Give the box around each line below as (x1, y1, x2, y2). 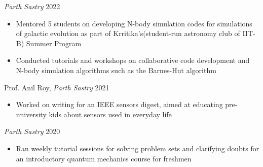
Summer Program (26, 38, 82, 48)
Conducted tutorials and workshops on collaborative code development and (16, 55, 250, 65)
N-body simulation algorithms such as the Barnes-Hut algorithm (16, 64, 216, 75)
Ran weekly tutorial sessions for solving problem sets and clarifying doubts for (16, 143, 259, 153)
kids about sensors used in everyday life (49, 109, 172, 119)
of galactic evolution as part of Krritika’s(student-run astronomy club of (16, 28, 240, 39)
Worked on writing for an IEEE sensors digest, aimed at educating (16, 99, 223, 110)
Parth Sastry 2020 (4, 126, 60, 137)
